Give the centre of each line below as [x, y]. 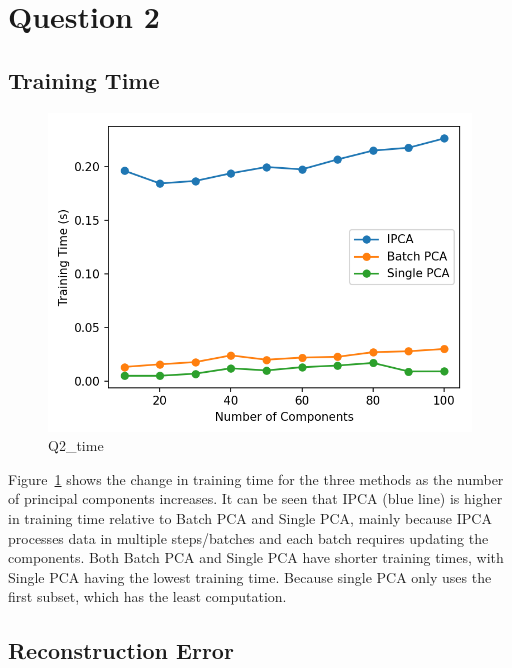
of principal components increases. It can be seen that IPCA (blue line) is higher [255, 498]
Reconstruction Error [121, 650]
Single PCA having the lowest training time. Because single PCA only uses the [250, 576]
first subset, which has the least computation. [147, 596]
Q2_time [76, 445]
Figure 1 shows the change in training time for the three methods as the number [256, 478]
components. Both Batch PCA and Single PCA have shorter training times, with [256, 557]
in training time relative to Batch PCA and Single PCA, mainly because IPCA [250, 517]
